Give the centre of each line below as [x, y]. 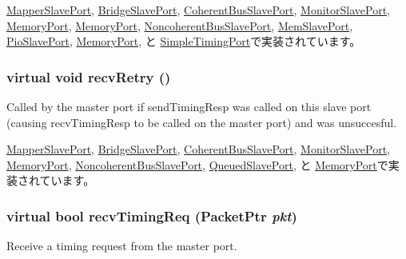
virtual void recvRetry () [89, 76]
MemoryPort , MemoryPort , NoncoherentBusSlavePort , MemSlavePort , [180, 25]
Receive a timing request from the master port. [122, 246]
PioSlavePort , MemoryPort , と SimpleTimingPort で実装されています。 [184, 41]
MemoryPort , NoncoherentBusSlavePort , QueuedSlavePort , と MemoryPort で [197, 164]
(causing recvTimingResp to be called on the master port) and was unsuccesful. [202, 122]
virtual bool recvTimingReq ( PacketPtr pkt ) [152, 215]
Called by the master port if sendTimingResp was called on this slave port [189, 106]
